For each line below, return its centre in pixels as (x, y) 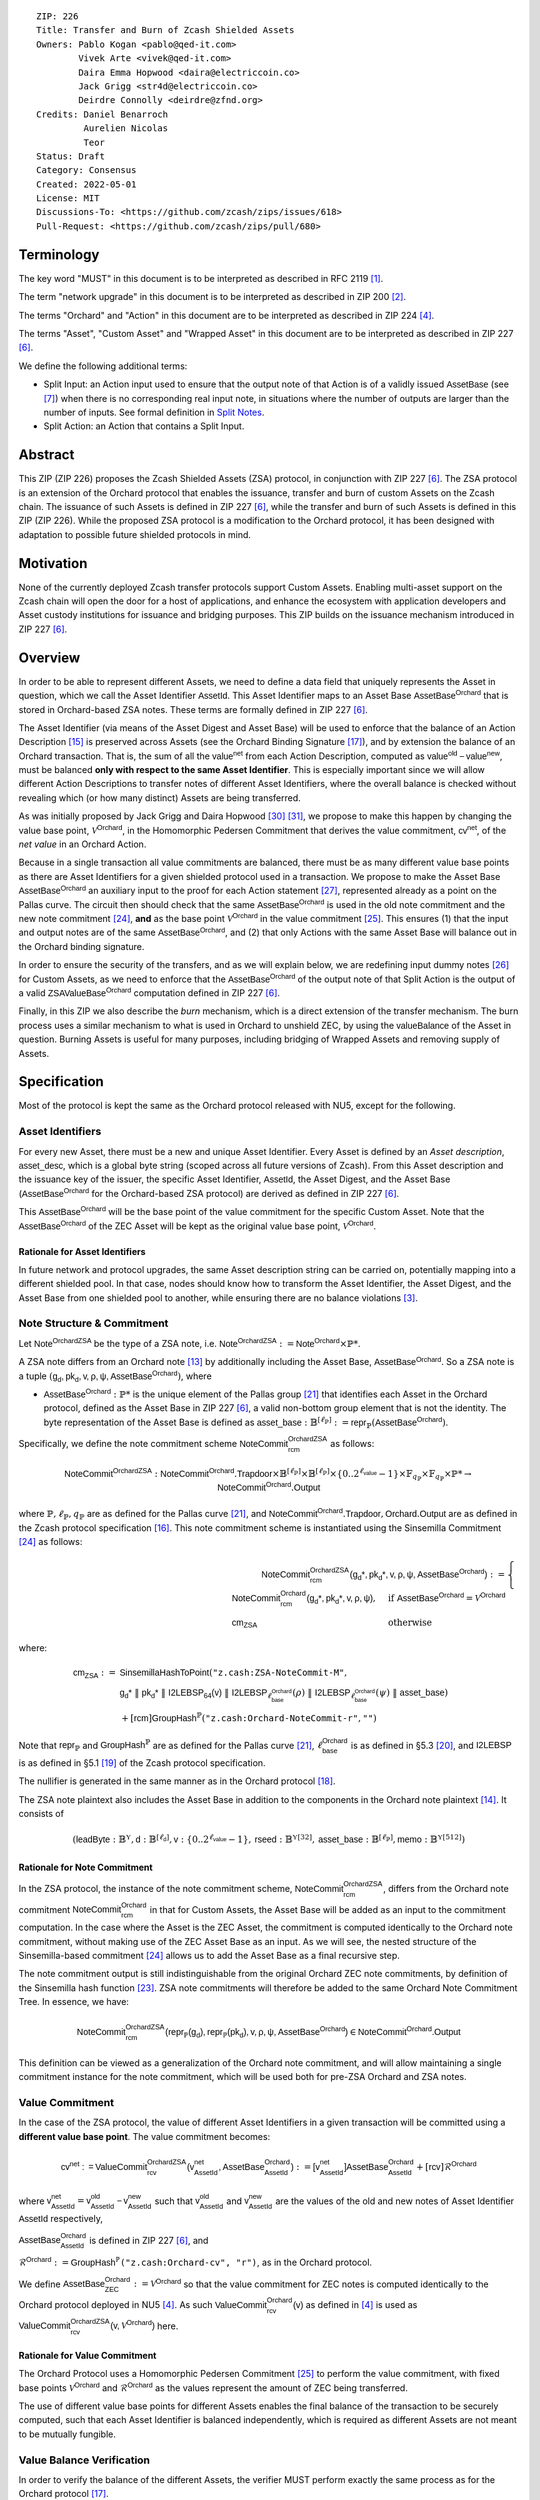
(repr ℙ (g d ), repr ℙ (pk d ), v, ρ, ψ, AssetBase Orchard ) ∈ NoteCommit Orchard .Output (313, 2032)
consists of (41, 1814)
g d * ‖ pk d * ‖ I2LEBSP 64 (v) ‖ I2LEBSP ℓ (195, 1693)
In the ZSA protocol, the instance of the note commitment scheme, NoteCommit (181, 1888)
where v (35, 2201)
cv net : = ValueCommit (104, 2166)
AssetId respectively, (61, 2219)
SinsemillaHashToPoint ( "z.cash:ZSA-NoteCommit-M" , (233, 1673)
